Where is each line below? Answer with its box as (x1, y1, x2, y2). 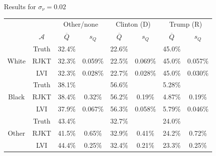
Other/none (63, 19, 99, 29)
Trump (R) (169, 19, 202, 29)
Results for (4, 1, 36, 11)
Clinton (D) (116, 19, 151, 29)
